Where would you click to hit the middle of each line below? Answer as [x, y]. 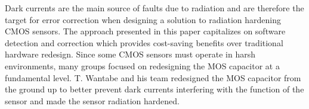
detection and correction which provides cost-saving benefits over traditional [144, 42]
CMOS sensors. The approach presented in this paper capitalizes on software [145, 31]
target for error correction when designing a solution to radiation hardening [143, 19]
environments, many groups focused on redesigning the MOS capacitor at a [142, 65]
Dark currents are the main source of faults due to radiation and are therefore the [154, 8]
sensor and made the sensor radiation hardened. [92, 100]
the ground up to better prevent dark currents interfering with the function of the [154, 89]
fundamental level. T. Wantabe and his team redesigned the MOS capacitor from [153, 77]
